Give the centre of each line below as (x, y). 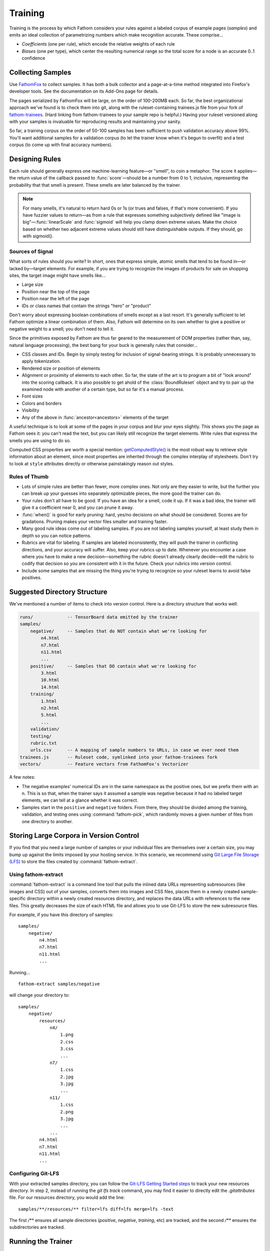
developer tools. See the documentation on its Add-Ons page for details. (84, 91)
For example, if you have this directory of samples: (61, 914)
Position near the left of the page (55, 299)
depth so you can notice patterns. (56, 535)
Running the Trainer (41, 1242)
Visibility (30, 410)
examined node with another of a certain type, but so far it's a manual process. (103, 389)
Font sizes (32, 396)
